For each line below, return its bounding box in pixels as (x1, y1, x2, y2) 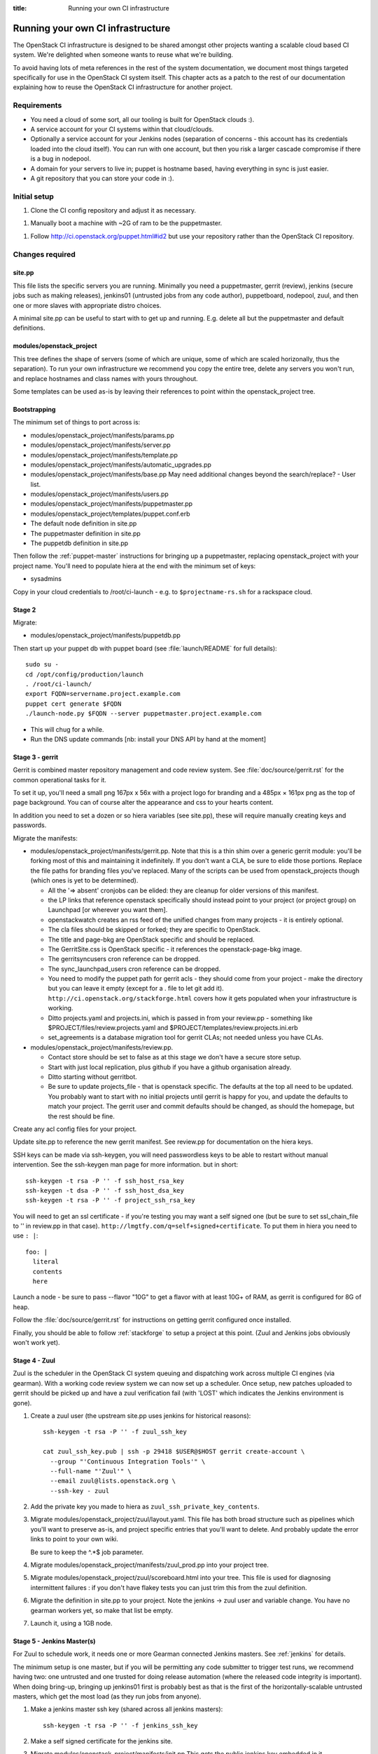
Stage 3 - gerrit (13, 753, 59, 761)
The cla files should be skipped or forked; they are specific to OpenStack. (48, 925, 261, 934)
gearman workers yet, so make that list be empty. (30, 1606, 174, 1614)
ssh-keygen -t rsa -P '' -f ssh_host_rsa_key (25, 1177, 185, 1185)
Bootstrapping (13, 405, 56, 413)
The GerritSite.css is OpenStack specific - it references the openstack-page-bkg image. (48, 944, 302, 953)
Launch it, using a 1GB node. (30, 1619, 113, 1627)
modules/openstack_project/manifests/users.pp (30, 490, 169, 498)
